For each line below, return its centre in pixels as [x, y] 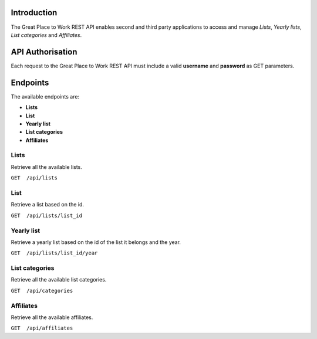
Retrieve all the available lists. [46, 167]
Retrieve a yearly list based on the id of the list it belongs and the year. [96, 242]
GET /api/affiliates [42, 328]
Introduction [34, 13]
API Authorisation [44, 52]
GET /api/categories [42, 291]
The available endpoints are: [45, 96]
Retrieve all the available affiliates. [52, 317]
